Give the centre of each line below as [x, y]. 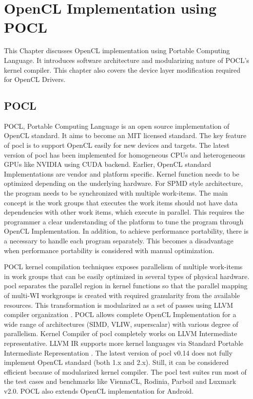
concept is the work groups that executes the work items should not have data [121, 202]
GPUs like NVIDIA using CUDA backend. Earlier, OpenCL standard [107, 164]
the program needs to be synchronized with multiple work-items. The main [116, 193]
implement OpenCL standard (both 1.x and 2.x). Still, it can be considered [116, 362]
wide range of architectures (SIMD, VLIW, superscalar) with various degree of [121, 324]
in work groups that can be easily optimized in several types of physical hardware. [127, 276]
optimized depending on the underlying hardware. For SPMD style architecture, [124, 183]
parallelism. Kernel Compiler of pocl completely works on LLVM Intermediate [121, 333]
